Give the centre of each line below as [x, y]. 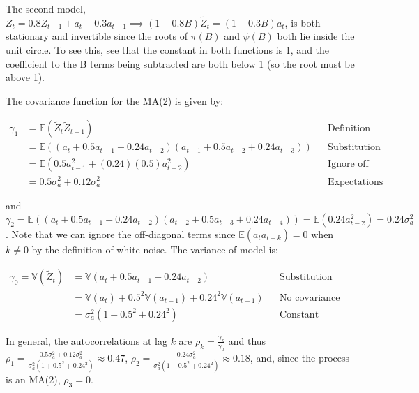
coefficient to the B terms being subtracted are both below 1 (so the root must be [180, 63]
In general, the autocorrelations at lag [86, 340]
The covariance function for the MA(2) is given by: [115, 100]
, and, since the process [300, 357]
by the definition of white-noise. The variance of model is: [155, 249]
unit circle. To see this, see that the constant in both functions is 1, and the [168, 50]
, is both [303, 22]
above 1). [25, 77]
